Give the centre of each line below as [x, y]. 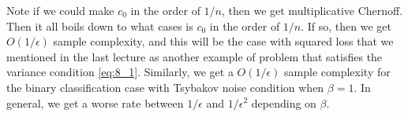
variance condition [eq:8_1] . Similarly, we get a [120, 72]
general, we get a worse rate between [95, 102]
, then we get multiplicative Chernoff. [313, 10]
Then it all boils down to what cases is [100, 26]
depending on [284, 102]
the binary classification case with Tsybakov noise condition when [165, 87]
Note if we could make [60, 10]
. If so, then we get [346, 26]
